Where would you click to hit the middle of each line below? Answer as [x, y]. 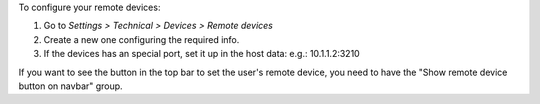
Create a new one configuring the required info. [141, 39]
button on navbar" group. [71, 86]
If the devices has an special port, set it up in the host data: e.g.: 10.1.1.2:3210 [201, 54]
